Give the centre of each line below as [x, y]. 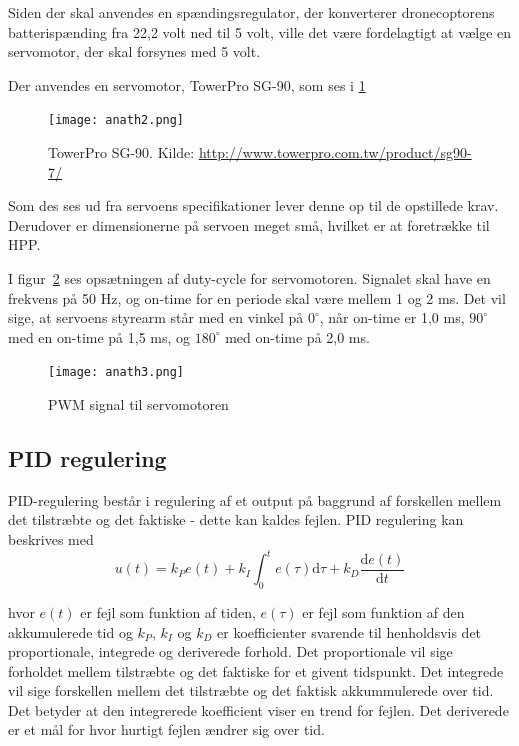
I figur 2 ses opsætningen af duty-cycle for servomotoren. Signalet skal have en [249, 278]
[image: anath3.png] [116, 372]
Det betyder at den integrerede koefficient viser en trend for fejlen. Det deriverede [258, 709]
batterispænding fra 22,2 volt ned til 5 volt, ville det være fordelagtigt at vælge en [260, 31]
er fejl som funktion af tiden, [168, 611]
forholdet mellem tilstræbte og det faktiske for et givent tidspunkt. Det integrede [256, 670]
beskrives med [51, 539]
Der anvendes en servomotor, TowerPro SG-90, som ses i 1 [187, 84]
